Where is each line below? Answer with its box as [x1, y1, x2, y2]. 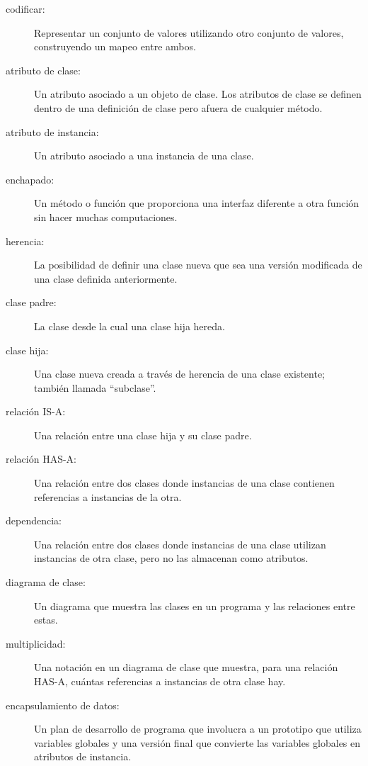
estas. [34, 612, 58, 627]
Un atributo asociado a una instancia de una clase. [34, 148, 254, 163]
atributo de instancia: [6, 124, 99, 139]
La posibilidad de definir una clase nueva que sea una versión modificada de [34, 257, 362, 272]
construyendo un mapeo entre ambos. [34, 39, 196, 54]
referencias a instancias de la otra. [34, 489, 182, 504]
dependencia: [6, 513, 62, 528]
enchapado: [6, 171, 54, 186]
